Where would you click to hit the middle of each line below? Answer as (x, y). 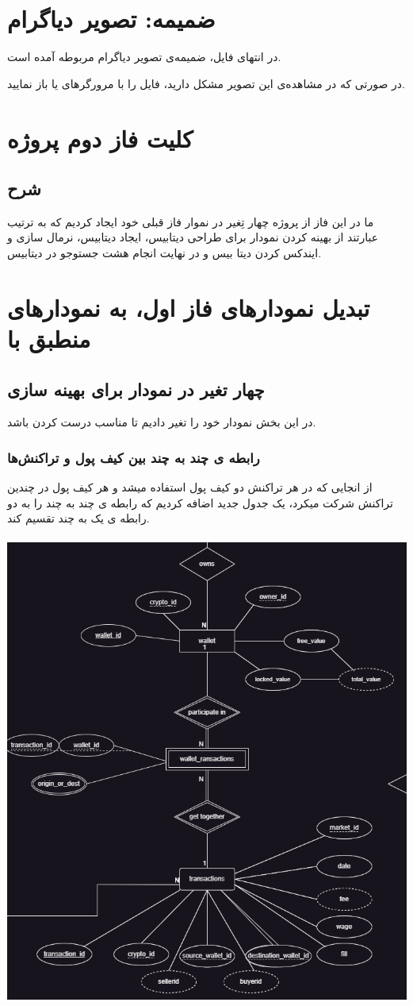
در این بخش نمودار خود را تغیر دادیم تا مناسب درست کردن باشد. (162, 422)
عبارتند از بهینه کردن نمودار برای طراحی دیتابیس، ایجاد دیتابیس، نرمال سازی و (193, 237)
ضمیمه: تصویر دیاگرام (111, 19)
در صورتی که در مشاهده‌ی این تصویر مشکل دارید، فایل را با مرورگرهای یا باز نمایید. (206, 83)
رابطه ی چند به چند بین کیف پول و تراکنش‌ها (134, 457)
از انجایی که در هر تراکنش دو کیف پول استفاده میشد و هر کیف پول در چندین (190, 487)
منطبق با (49, 339)
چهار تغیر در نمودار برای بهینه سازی (136, 389)
